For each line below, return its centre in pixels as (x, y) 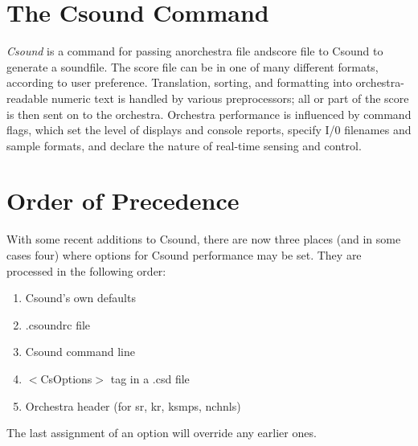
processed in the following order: (86, 270)
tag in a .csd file (150, 378)
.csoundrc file (58, 324)
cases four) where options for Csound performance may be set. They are (184, 255)
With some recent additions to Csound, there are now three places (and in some (204, 239)
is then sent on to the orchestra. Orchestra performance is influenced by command (209, 114)
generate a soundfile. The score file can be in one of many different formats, (193, 66)
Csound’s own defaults (80, 298)
